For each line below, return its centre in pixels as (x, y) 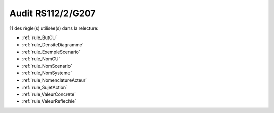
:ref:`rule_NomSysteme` (47, 73)
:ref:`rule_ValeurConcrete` (49, 94)
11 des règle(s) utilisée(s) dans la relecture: (54, 28)
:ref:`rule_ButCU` (40, 37)
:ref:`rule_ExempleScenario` (51, 52)
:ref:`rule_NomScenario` (47, 66)
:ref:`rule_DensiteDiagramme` (53, 45)
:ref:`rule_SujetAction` (45, 87)
